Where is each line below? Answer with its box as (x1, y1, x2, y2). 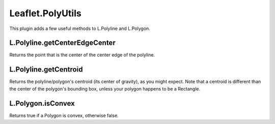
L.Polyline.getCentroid (9, 65, 83, 74)
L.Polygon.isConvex (9, 99, 75, 108)
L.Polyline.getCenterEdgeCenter (9, 39, 116, 47)
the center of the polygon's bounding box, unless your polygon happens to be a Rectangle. (9, 85, 201, 91)
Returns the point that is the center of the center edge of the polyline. (9, 52, 155, 58)
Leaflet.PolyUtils (9, 8, 81, 19)
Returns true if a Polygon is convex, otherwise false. (9, 112, 119, 118)
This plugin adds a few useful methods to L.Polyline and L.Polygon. (9, 25, 150, 32)
